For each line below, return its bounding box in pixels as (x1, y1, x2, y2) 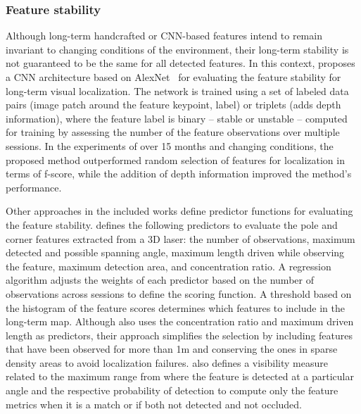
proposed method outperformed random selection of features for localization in (6, 152, 345, 167)
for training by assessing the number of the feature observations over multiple (6, 125, 340, 139)
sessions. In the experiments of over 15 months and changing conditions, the (6, 138, 334, 153)
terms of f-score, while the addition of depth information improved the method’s (6, 166, 352, 181)
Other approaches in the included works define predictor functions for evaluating (6, 203, 353, 218)
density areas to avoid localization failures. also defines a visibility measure (6, 355, 328, 370)
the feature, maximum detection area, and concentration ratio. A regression (6, 258, 331, 273)
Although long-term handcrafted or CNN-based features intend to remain (6, 28, 322, 43)
